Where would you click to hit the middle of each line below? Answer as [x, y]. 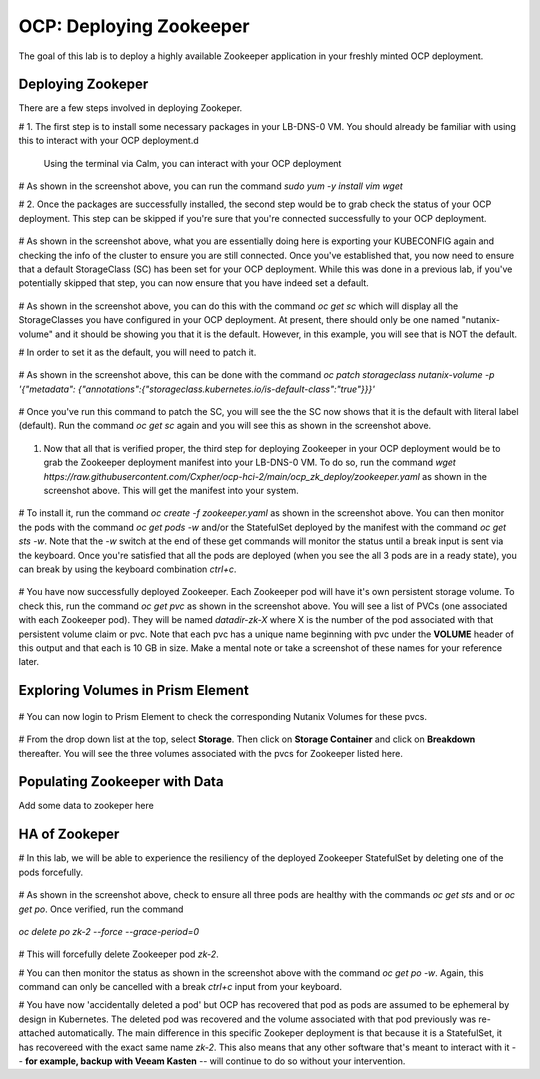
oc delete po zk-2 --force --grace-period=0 [109, 931]
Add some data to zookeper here [86, 806]
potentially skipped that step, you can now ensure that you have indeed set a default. [193, 283]
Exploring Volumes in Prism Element [133, 690]
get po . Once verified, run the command [101, 909]
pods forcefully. [51, 872]
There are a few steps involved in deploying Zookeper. [130, 108]
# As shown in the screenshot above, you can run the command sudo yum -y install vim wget [211, 186]
